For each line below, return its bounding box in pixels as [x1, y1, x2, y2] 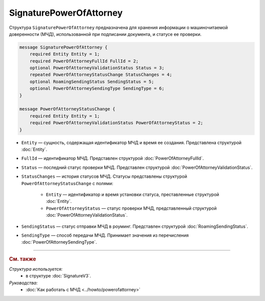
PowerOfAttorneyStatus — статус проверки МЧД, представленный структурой [46, 205, 217, 211]
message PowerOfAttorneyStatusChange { [19, 106, 115, 112]
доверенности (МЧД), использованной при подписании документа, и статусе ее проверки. [9, 31, 202, 37]
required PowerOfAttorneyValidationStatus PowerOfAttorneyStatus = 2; [29, 120, 204, 126]
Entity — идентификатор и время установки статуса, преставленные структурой [46, 192, 219, 197]
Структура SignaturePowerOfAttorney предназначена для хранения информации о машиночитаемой [9, 25, 228, 30]
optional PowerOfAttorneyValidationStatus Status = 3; [29, 65, 164, 71]
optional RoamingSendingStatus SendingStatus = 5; [29, 79, 154, 84]
